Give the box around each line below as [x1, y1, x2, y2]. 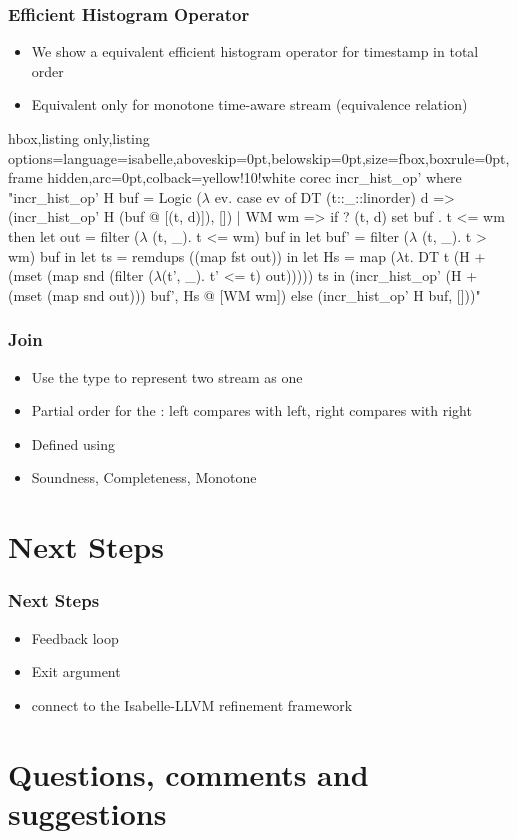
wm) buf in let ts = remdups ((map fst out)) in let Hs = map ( [8, 245, 397, 266]
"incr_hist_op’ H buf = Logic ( [8, 186, 202, 207]
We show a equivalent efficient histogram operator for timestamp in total [31, 41, 479, 62]
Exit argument [31, 661, 121, 682]
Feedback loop [31, 627, 119, 648]
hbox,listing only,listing [8, 128, 150, 148]
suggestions [8, 792, 167, 833]
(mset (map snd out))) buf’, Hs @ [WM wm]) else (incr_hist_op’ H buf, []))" [8, 284, 481, 305]
